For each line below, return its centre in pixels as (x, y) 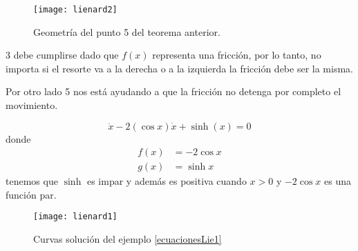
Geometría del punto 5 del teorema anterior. (127, 31)
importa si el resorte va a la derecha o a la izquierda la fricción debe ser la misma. (179, 68)
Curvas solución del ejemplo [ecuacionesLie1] (128, 239)
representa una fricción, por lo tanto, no (237, 55)
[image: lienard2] (75, 10)
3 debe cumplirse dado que (62, 55)
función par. (31, 194)
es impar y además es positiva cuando (167, 181)
